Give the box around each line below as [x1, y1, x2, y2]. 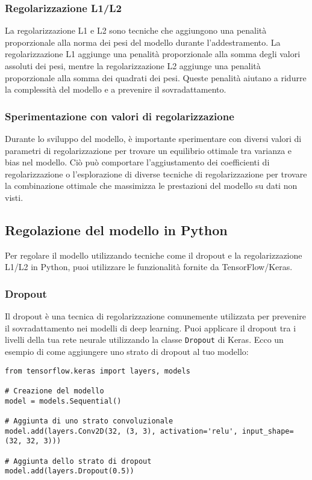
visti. [5, 191, 23, 203]
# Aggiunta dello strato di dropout [5, 457, 152, 466]
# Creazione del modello [5, 386, 104, 395]
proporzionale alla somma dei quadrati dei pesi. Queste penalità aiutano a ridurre [5, 71, 307, 84]
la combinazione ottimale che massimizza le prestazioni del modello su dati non [5, 179, 298, 192]
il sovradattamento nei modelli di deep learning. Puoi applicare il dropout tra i [5, 321, 296, 334]
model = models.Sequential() [5, 396, 122, 405]
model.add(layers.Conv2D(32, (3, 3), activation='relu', [5, 426, 238, 435]
